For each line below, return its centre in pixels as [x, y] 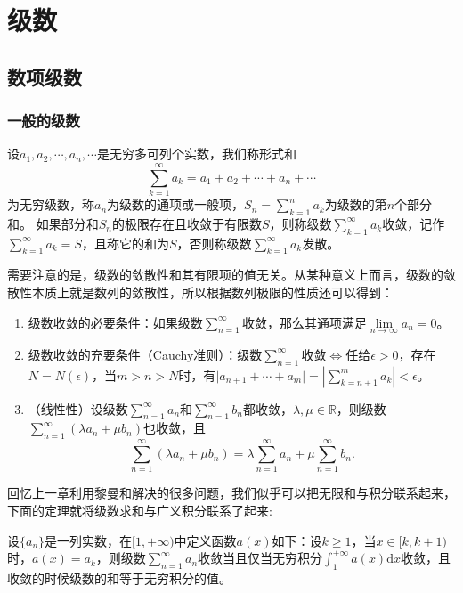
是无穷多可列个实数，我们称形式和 [196, 154]
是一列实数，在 [89, 540]
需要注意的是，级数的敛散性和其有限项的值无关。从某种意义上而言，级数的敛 [231, 275]
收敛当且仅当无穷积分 [260, 558]
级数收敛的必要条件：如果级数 [115, 322]
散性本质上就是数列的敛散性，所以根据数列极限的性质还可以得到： [200, 292]
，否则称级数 [214, 243]
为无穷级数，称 [51, 204]
